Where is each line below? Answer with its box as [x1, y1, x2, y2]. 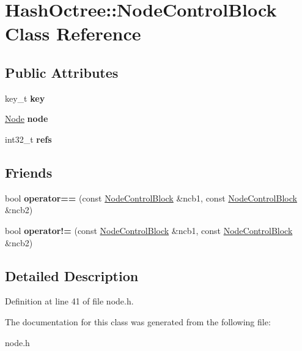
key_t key [5, 91, 45, 104]
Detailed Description [5, 266, 139, 285]
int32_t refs [5, 132, 52, 145]
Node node [5, 112, 48, 125]
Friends [5, 162, 53, 181]
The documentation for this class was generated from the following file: [5, 315, 271, 328]
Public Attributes [5, 62, 119, 81]
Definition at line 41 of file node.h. [5, 295, 134, 308]
